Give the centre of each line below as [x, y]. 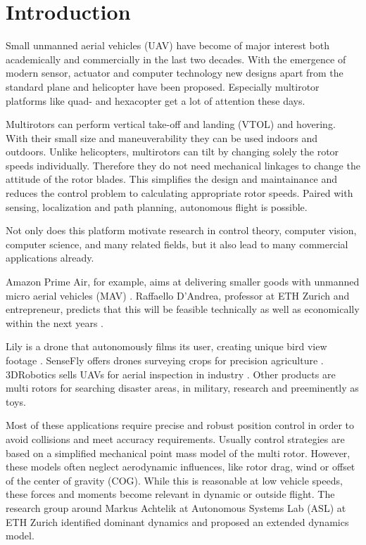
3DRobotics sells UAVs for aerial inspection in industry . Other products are [171, 374]
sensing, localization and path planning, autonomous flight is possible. [157, 206]
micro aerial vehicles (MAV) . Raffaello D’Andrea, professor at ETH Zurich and [178, 295]
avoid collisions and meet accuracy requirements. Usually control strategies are [175, 438]
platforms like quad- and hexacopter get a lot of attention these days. [156, 100]
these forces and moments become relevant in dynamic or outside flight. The [170, 494]
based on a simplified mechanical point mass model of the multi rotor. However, [178, 453]
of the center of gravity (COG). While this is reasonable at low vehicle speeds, [174, 480]
